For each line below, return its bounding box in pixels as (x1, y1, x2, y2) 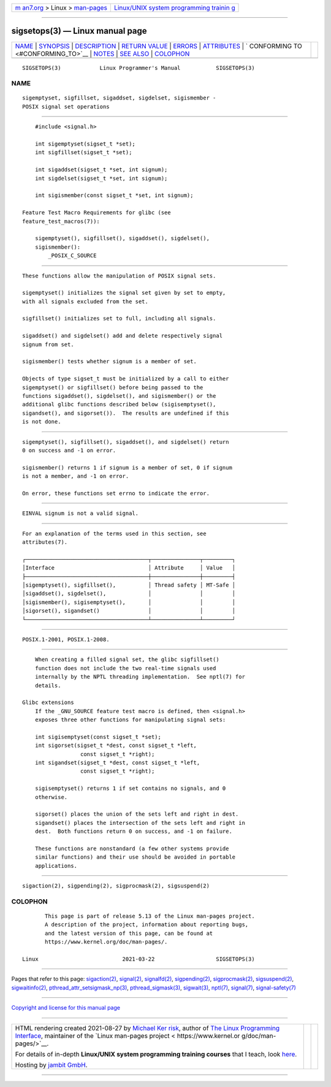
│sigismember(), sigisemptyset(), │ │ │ (22, 598, 236, 606)
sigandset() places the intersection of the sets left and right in (34, 819, 245, 826)
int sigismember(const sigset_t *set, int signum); (34, 192, 194, 199)
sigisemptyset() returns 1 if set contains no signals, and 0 (34, 785, 226, 792)
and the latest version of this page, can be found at (45, 930, 213, 937)
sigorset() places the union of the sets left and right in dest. (34, 811, 239, 818)
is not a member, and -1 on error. (22, 473, 129, 480)
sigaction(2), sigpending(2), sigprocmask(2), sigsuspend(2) (22, 883, 210, 889)
